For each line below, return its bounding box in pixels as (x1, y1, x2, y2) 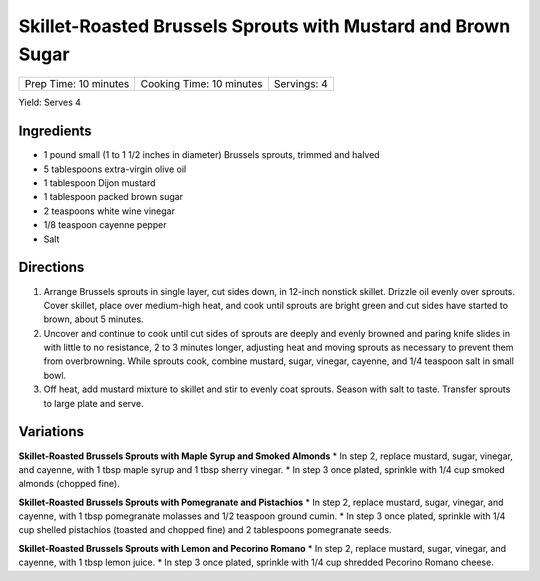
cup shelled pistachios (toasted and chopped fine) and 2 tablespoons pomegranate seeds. (18, 524, 392, 536)
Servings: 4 (273, 77, 329, 91)
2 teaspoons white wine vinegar (43, 205, 175, 217)
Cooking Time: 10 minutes (140, 77, 263, 91)
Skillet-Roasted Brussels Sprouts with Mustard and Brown (18, 15, 511, 37)
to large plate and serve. (43, 397, 144, 409)
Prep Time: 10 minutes (24, 77, 130, 91)
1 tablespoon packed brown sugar (43, 191, 184, 203)
